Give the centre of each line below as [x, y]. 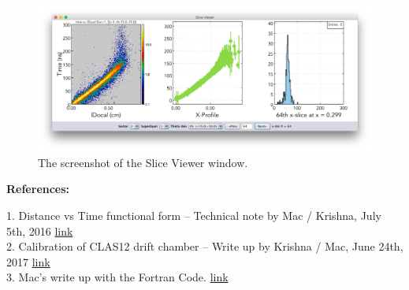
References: [38, 189]
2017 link [28, 261]
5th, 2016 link [40, 231]
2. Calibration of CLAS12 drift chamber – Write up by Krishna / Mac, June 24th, [205, 246]
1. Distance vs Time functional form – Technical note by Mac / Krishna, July [194, 216]
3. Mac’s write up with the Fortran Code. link [117, 277]
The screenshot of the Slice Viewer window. [143, 162]
